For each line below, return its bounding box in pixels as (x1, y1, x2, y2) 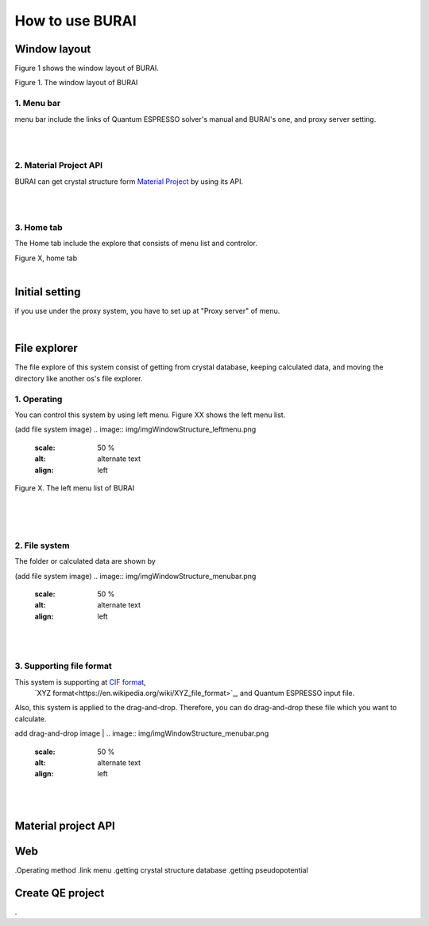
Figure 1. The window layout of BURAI (14, 78, 138, 88)
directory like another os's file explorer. (14, 373, 143, 383)
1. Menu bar (14, 98, 61, 109)
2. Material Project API (14, 160, 103, 171)
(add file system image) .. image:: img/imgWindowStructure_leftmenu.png (14, 424, 257, 434)
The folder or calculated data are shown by (14, 557, 157, 566)
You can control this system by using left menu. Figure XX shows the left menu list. (14, 410, 286, 420)
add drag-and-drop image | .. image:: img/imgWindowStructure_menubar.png (14, 729, 269, 738)
